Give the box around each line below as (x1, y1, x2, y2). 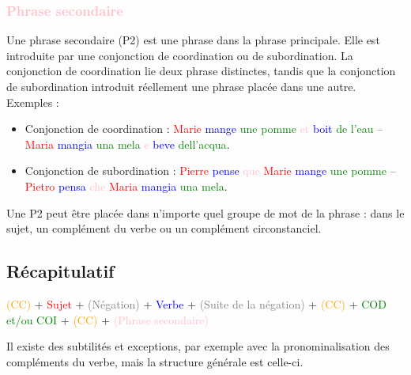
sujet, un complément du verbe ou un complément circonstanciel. (6, 220, 322, 237)
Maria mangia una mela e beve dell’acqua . (25, 135, 230, 152)
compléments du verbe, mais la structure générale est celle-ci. (6, 353, 304, 369)
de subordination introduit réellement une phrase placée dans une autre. (6, 78, 356, 94)
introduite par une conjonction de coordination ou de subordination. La (6, 47, 353, 63)
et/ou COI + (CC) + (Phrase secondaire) (6, 311, 209, 328)
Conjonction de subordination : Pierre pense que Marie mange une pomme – (25, 162, 396, 179)
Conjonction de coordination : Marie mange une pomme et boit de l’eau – (25, 120, 383, 137)
